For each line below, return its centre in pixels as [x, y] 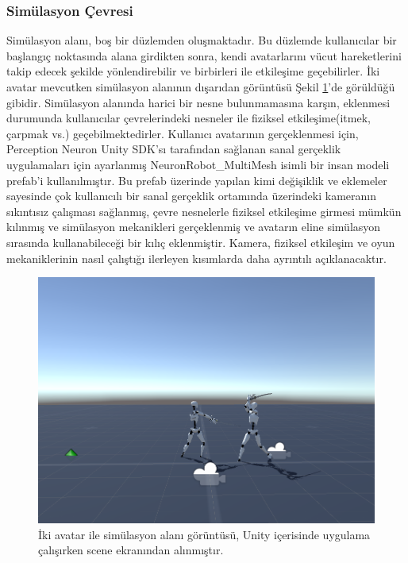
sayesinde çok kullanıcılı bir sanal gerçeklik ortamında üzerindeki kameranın [191, 196]
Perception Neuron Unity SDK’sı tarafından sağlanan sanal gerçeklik [174, 149]
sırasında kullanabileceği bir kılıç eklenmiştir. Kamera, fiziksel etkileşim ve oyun [201, 242]
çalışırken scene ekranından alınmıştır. [131, 550]
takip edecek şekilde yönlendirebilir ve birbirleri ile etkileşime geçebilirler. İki [193, 71]
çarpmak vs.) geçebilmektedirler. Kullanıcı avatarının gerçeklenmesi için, [183, 133]
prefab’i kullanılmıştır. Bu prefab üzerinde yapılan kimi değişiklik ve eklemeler [197, 180]
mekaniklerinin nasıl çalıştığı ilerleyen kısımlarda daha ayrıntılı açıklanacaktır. [196, 258]
